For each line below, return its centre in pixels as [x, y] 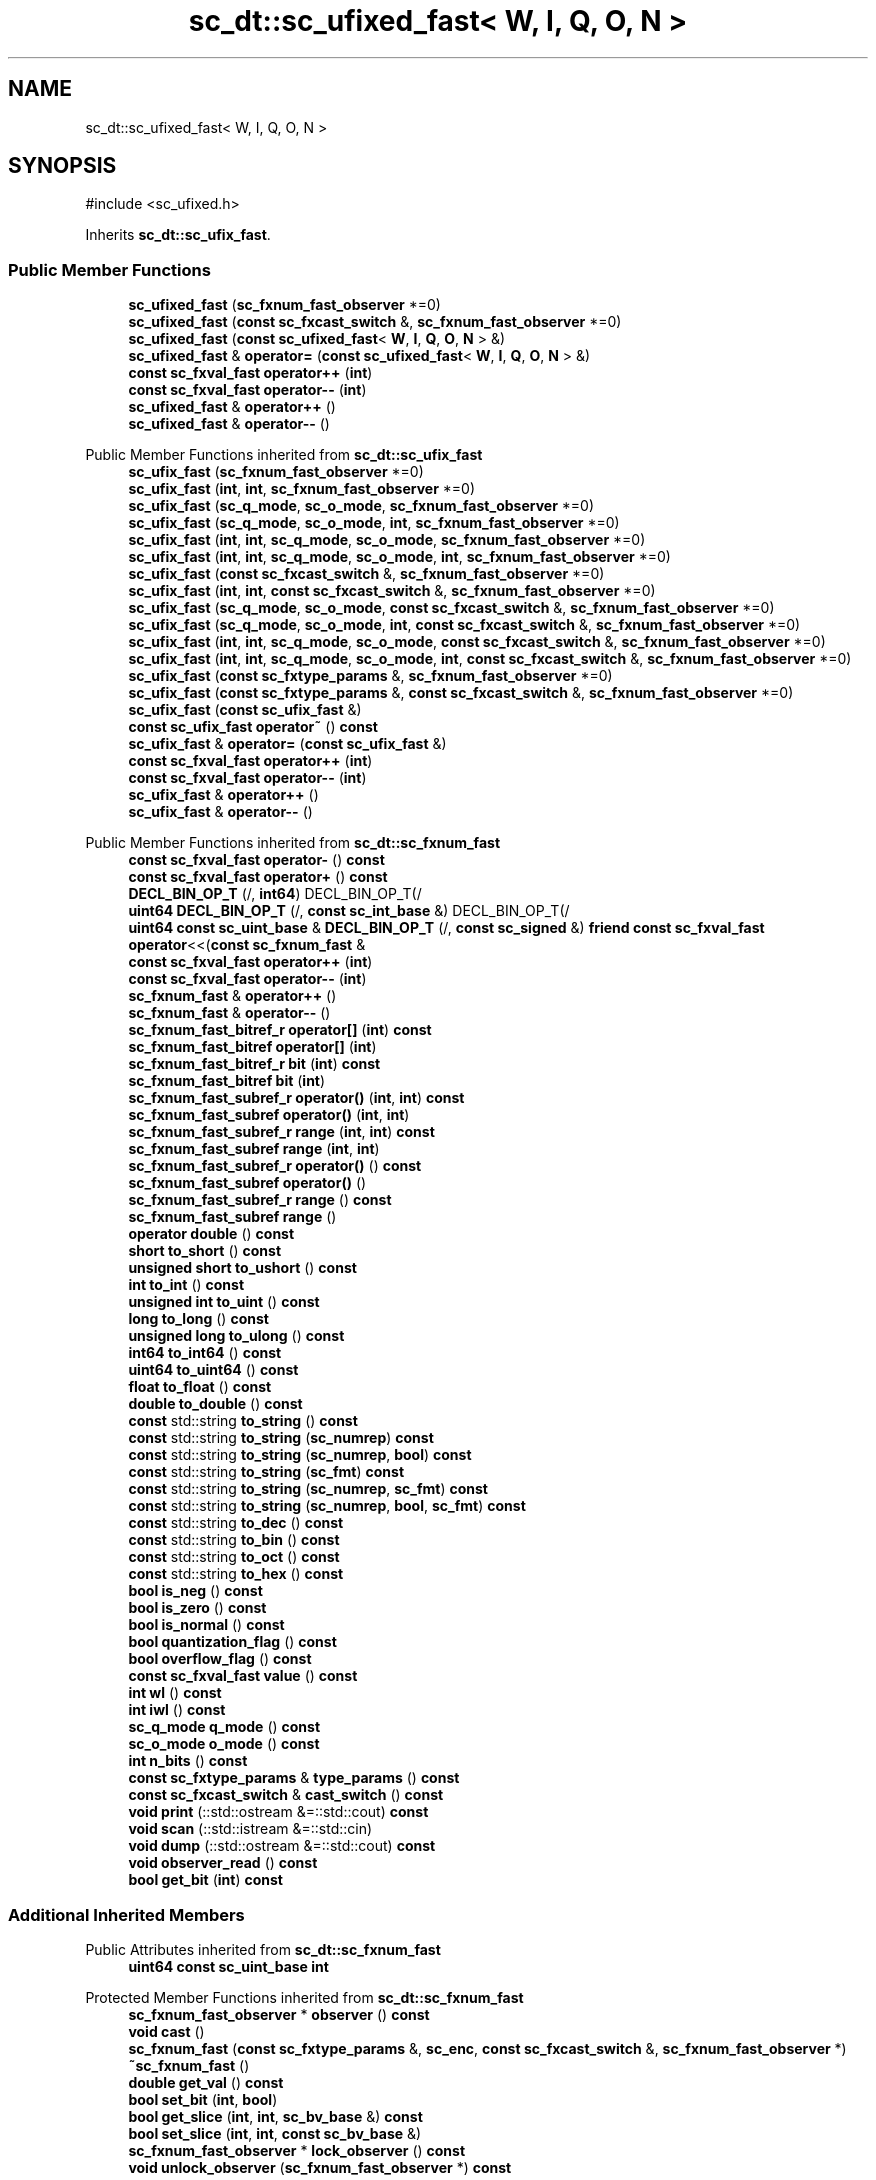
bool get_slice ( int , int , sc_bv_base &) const [275, 2116]
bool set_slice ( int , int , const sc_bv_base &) [275, 2133]
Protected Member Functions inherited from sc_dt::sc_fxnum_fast [304, 1997]
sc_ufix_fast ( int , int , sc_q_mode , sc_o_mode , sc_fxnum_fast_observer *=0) [387, 540]
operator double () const [211, 1234]
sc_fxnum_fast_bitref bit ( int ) [227, 1081]
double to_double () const [215, 1404]
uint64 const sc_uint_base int [228, 1966]
